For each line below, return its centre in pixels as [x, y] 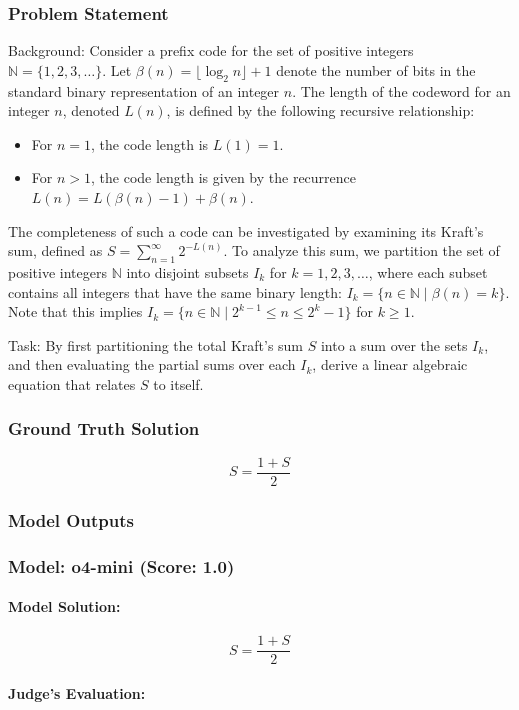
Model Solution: [64, 606]
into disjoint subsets [187, 271]
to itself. [178, 383]
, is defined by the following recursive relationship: [320, 110]
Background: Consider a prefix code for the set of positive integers [211, 50]
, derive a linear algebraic [390, 364]
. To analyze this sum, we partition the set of [361, 250]
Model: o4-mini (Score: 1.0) [121, 565]
